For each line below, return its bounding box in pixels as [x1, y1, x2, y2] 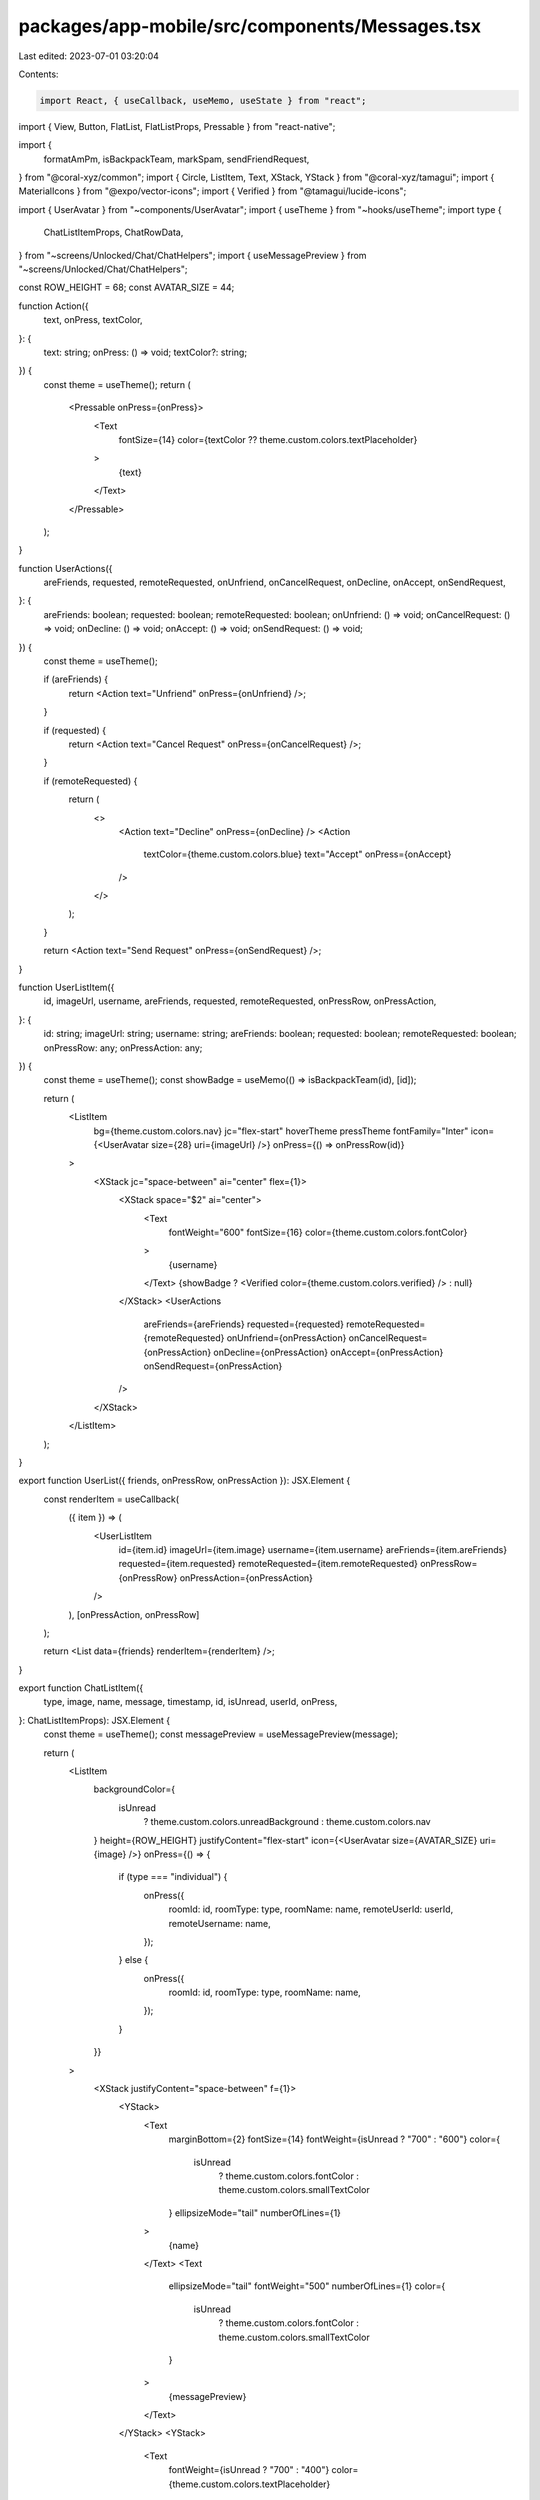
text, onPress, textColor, [43, 314, 143, 326]
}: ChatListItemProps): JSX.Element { [18, 1714, 170, 1726]
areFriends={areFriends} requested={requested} [143, 1318, 345, 1330]
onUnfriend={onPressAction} [226, 1332, 347, 1344]
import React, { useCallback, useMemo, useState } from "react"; [39, 95, 367, 106]
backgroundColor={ [93, 1783, 175, 1795]
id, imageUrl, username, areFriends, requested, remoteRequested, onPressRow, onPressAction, [43, 995, 437, 1007]
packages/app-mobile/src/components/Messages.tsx [18, 15, 482, 37]
